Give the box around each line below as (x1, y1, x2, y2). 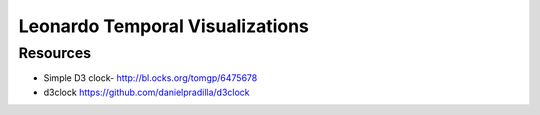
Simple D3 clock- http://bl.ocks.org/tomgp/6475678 (43, 72, 258, 84)
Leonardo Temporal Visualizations (18, 15, 310, 37)
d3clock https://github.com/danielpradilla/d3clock (43, 86, 250, 98)
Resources (18, 44, 92, 62)
